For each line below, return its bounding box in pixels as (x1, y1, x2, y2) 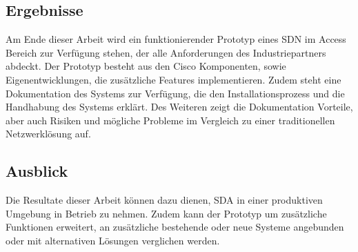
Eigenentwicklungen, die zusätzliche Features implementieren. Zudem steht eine (6, 72, 341, 86)
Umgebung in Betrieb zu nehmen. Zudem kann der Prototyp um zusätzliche (6, 206, 327, 220)
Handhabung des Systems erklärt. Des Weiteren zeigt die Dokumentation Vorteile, (6, 99, 353, 114)
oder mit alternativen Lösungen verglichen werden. (6, 233, 220, 247)
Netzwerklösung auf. (6, 126, 91, 141)
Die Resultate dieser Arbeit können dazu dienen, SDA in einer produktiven (6, 193, 323, 207)
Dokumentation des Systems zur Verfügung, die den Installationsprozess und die (6, 86, 345, 100)
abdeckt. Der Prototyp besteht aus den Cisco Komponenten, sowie (6, 59, 286, 73)
